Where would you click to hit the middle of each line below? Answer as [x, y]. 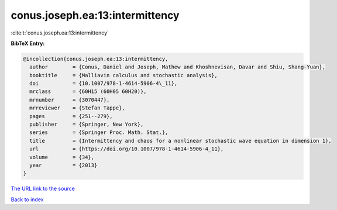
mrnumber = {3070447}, [70, 100]
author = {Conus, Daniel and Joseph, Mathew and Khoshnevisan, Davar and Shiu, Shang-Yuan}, [178, 67]
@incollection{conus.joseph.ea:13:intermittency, [96, 59]
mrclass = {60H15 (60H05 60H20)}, [88, 92]
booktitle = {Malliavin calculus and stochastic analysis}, [123, 75]
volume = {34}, [62, 157]
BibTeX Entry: [28, 43]
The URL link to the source [43, 189]
